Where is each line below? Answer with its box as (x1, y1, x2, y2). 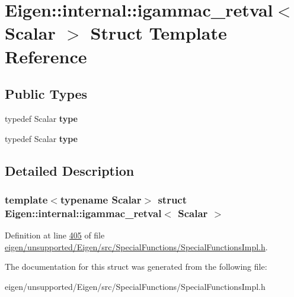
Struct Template (90, 21, 227, 45)
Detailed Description (5, 161, 135, 179)
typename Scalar (60, 192, 142, 206)
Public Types (5, 85, 88, 103)
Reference (5, 44, 87, 68)
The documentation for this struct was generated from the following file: (5, 260, 267, 273)
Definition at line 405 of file (5, 229, 105, 241)
